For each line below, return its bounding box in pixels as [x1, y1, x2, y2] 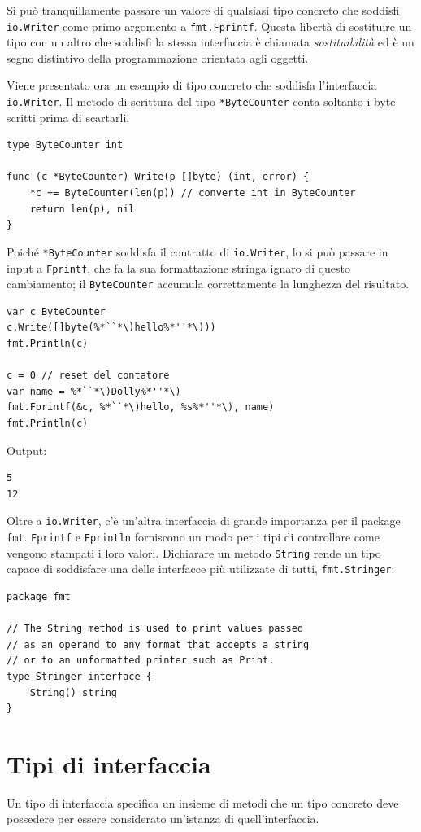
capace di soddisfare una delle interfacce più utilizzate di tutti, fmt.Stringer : [7, 560, 395, 577]
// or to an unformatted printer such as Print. [7, 655, 275, 667]
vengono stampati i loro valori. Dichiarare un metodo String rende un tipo [7, 544, 381, 561]
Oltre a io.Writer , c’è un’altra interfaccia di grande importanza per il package [7, 512, 401, 529]
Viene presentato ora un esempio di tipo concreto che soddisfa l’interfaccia [7, 77, 377, 94]
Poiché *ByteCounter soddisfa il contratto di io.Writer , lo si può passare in [7, 243, 388, 260]
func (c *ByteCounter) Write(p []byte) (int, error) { [7, 171, 310, 183]
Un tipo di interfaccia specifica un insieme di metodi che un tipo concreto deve [7, 794, 399, 811]
